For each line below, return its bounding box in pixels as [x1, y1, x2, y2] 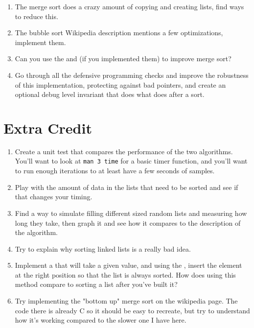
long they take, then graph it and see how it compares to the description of [15, 217, 241, 228]
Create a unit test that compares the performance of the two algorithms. [15, 146, 233, 156]
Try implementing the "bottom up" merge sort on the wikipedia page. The [15, 296, 238, 306]
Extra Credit [3, 117, 92, 138]
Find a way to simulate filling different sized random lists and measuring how [15, 208, 247, 218]
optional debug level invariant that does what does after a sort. [15, 89, 205, 99]
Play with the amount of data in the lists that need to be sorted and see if [15, 182, 238, 192]
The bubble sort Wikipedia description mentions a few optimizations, [15, 27, 223, 38]
